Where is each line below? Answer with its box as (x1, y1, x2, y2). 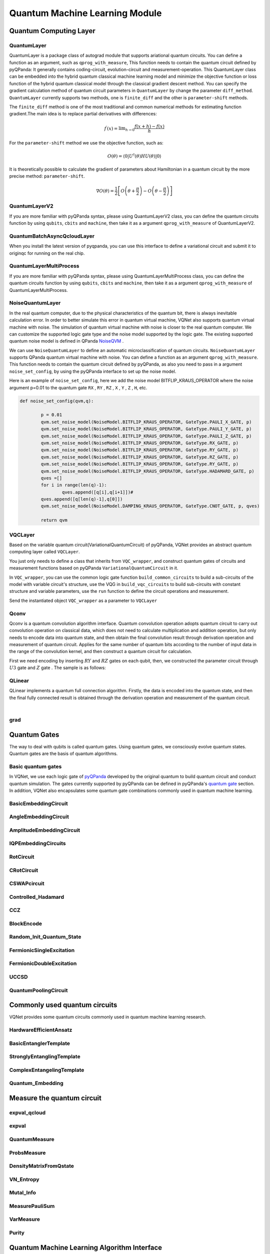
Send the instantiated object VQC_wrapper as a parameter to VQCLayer (9, 597, 157, 603)
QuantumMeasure (9, 1136, 54, 1143)
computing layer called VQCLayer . (9, 549, 80, 555)
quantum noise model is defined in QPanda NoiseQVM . (9, 338, 124, 344)
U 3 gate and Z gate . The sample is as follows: (9, 665, 106, 671)
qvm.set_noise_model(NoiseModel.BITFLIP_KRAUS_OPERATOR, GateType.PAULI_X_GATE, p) (40, 419, 252, 425)
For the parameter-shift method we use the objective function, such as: (9, 140, 163, 146)
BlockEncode (9, 920, 42, 927)
